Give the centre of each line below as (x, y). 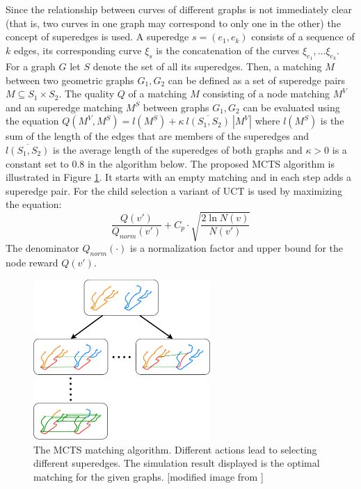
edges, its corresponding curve (78, 50)
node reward (32, 263)
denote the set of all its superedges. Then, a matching (207, 66)
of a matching (158, 94)
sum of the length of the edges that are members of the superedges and (158, 136)
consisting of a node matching (266, 94)
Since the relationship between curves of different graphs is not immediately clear (179, 9)
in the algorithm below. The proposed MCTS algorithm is (211, 163)
